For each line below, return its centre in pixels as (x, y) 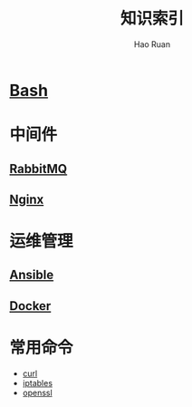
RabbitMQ (38, 169)
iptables (37, 383)
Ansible (32, 275)
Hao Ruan (152, 44)
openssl (37, 392)
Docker (30, 306)
